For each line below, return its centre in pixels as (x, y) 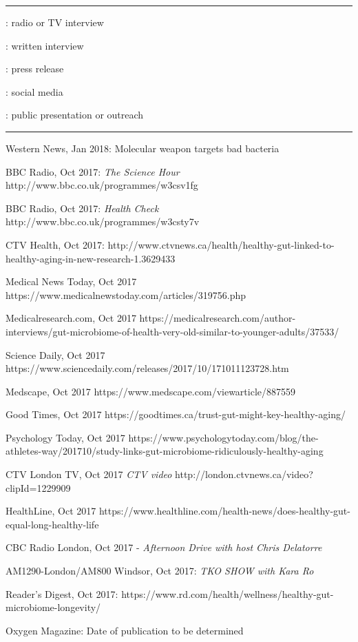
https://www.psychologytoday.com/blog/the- (223, 437)
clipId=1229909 (38, 487)
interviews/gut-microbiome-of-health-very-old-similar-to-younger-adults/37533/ (172, 331)
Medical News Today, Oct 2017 (71, 281)
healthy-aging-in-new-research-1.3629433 (91, 258)
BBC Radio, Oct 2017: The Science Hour (93, 171)
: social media (34, 91)
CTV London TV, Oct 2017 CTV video (89, 474)
